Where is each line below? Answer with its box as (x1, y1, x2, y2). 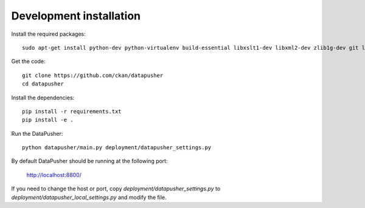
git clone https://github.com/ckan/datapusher (22, 72, 164, 79)
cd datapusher (22, 81, 64, 87)
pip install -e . (22, 116, 74, 124)
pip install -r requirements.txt (22, 108, 122, 115)
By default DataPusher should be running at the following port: (11, 158, 168, 165)
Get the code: (11, 58, 46, 65)
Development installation (11, 9, 141, 22)
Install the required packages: (11, 30, 86, 38)
